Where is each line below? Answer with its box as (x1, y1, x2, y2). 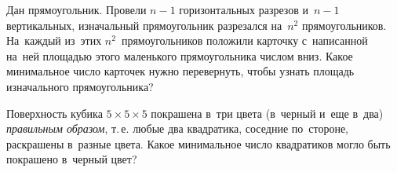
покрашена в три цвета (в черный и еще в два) (151, 104, 384, 121)
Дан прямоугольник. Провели (6, 2, 147, 17)
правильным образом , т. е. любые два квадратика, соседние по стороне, (6, 120, 348, 137)
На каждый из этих (6, 32, 102, 49)
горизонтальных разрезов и (179, 2, 309, 17)
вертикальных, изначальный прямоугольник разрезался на (6, 16, 282, 33)
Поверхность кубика (6, 104, 103, 121)
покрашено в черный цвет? (6, 151, 137, 167)
